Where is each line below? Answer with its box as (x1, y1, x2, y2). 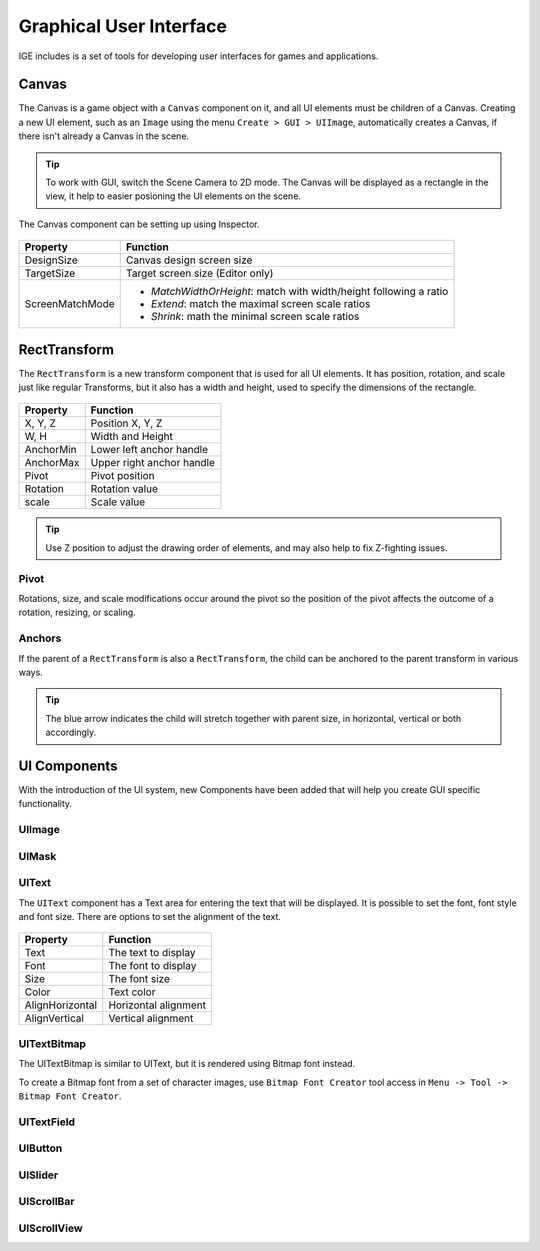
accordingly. (45, 726, 97, 739)
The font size (108, 972, 170, 986)
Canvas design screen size (125, 253, 253, 267)
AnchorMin (24, 443, 77, 457)
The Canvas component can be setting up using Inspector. (18, 218, 260, 230)
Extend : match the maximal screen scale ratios (150, 297, 371, 311)
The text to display (108, 946, 196, 960)
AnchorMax (24, 456, 80, 470)
